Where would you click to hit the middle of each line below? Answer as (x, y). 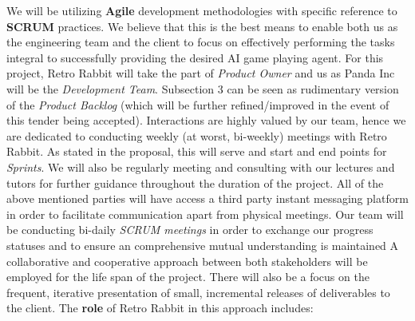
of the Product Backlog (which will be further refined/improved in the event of (198, 104)
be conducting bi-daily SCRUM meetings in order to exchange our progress (190, 230)
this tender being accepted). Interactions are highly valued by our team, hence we (206, 120)
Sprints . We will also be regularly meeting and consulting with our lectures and (201, 166)
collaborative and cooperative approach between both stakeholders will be (187, 261)
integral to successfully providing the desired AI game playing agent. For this (195, 57)
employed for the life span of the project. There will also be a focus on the (188, 277)
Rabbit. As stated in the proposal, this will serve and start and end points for (197, 151)
